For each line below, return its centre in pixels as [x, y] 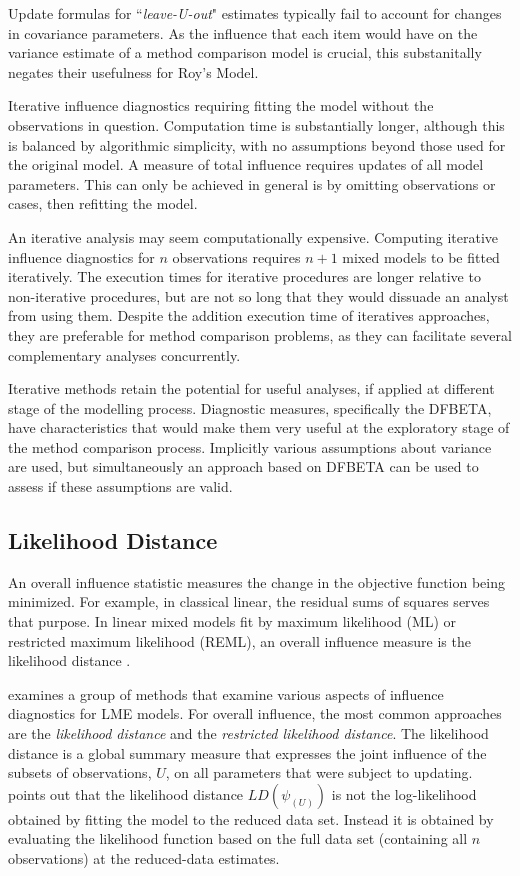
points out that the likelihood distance [126, 793]
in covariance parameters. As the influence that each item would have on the [243, 32]
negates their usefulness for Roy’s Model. [133, 71]
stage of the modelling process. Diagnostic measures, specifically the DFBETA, [250, 407]
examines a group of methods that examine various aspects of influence [226, 693]
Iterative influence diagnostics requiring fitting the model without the [221, 105]
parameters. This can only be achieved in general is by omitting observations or [252, 183]
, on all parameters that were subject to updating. [319, 772]
